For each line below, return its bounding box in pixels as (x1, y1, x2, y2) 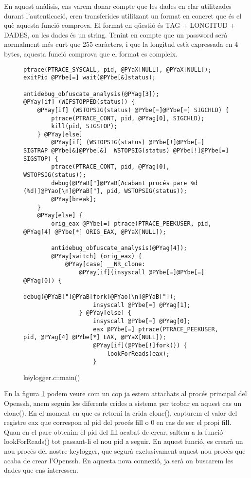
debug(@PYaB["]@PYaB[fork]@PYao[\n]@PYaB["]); (23, 293, 177, 300)
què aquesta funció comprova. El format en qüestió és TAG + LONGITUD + (4, 20, 235, 30)
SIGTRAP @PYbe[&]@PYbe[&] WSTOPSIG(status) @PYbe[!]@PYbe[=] (23, 147, 229, 154)
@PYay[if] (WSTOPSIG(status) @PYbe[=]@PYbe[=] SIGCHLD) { (37, 106, 229, 114)
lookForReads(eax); (107, 350, 170, 357)
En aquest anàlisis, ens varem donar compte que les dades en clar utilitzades (4, 1, 232, 11)
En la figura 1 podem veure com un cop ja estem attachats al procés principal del (4, 388, 247, 399)
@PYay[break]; (51, 196, 97, 203)
